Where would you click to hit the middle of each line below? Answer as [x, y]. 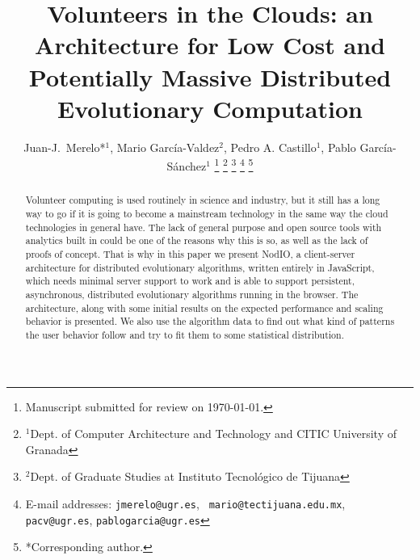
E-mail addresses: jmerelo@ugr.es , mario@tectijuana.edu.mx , [185, 503]
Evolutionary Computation [210, 108]
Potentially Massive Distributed [210, 76]
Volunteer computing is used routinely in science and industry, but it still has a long [203, 200]
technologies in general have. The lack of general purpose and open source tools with [204, 227]
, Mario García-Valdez [165, 147]
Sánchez [187, 165]
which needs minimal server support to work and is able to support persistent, [190, 281]
